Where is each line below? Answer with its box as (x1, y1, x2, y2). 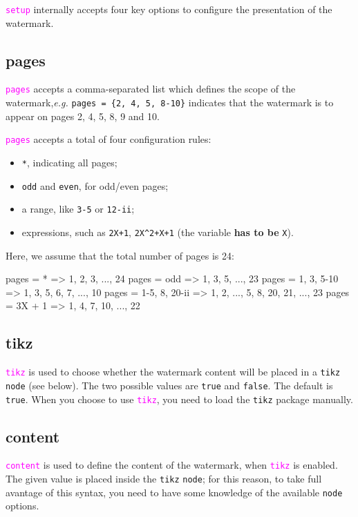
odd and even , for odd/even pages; (21, 178, 169, 193)
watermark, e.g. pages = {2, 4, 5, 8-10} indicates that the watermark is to (6, 95, 334, 110)
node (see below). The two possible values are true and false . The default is (6, 378, 333, 392)
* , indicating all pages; (21, 155, 117, 170)
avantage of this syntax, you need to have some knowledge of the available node (6, 485, 343, 499)
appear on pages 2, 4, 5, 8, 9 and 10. (6, 108, 160, 123)
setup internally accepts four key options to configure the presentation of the (6, 2, 332, 16)
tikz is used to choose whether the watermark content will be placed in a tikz (6, 364, 341, 379)
